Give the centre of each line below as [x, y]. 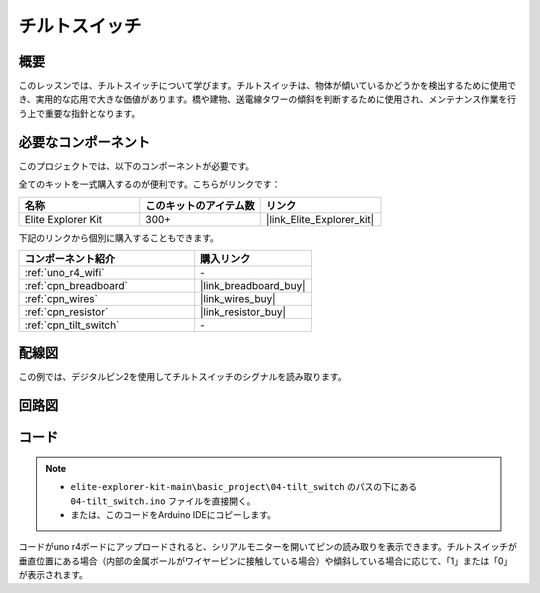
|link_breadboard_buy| [253, 285]
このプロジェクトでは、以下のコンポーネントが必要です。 [136, 166]
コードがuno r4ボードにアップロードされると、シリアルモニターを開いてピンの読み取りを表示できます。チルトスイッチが [267, 547]
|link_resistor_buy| [243, 312]
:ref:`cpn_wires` [61, 298]
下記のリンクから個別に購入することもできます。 [119, 237]
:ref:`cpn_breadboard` [76, 285]
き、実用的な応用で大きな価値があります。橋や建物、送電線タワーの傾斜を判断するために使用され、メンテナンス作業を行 [267, 99]
